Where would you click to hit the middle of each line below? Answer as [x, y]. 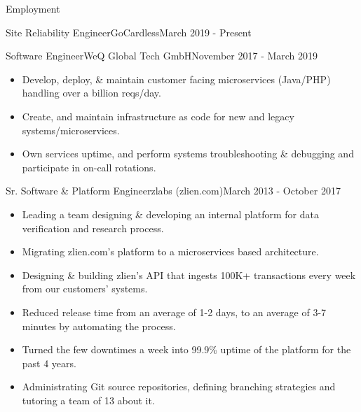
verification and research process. [93, 228]
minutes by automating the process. [99, 326]
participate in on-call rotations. [89, 167]
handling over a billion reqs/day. [91, 93]
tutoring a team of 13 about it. [88, 400]
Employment [33, 8]
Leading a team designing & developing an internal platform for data [170, 214]
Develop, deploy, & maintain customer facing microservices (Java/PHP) [176, 79]
